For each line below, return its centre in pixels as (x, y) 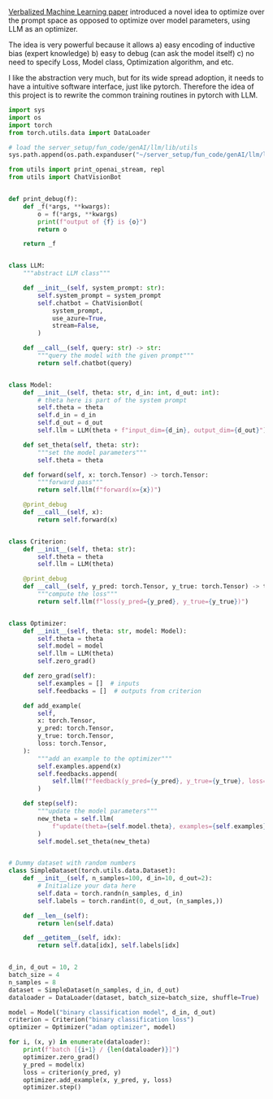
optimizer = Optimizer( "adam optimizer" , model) (92, 1027)
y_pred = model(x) (54, 1065)
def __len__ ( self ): (56, 916)
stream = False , (76, 326)
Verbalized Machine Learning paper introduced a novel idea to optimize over (136, 12)
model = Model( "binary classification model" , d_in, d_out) (113, 1012)
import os (25, 117)
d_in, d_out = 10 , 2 (43, 967)
